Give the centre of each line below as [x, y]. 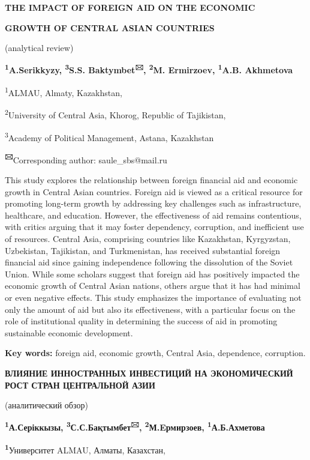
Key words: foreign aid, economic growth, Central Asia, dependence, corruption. [155, 353]
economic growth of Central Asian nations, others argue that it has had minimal [153, 286]
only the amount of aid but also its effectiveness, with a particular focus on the [150, 309]
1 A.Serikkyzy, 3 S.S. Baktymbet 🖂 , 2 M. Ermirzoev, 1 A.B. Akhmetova [149, 69]
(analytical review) [39, 48]
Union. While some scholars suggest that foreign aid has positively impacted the [152, 274]
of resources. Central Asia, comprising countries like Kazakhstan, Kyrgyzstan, [148, 238]
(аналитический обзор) [46, 405]
